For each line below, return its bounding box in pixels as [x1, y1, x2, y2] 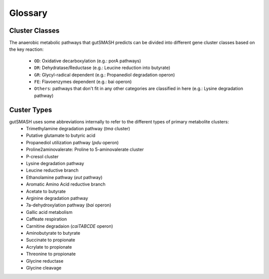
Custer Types [9, 105, 52, 114]
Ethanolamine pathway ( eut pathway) [26, 174, 103, 180]
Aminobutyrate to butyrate [26, 230, 81, 236]
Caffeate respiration [26, 216, 67, 222]
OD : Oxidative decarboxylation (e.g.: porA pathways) [34, 58, 141, 64]
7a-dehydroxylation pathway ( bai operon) [26, 202, 112, 208]
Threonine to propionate [26, 251, 76, 257]
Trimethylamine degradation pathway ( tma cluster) [26, 126, 131, 132]
